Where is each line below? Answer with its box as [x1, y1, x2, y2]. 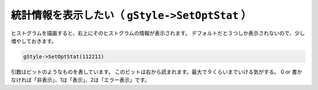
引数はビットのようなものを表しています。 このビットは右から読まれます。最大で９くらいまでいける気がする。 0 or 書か [11, 68, 303, 75]
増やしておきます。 [11, 37, 57, 44]
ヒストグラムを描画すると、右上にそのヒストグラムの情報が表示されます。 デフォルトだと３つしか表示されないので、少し [11, 29, 306, 36]
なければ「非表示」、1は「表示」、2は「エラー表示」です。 [11, 77, 150, 84]
